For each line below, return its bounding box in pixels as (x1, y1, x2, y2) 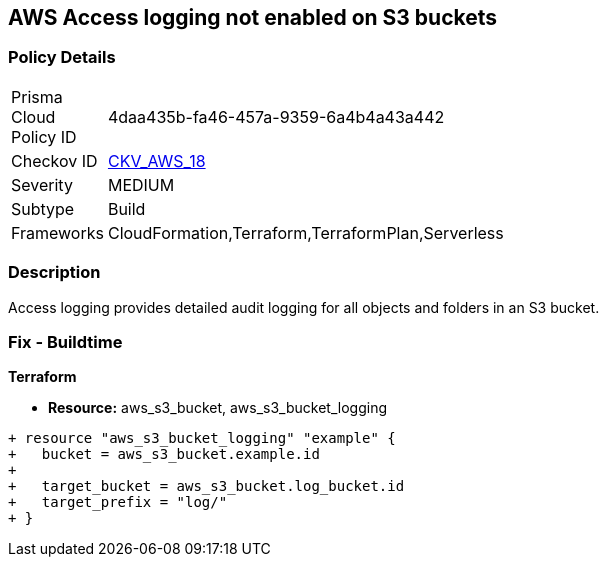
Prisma (11, 86, 63, 107)
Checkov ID (11, 150, 98, 171)
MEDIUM (107, 174, 175, 195)
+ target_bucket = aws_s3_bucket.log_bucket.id (8, 478, 405, 495)
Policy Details (8, 47, 116, 68)
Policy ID (11, 126, 77, 147)
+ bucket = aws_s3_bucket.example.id (8, 446, 320, 463)
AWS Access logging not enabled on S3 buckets (8, 5, 498, 30)
